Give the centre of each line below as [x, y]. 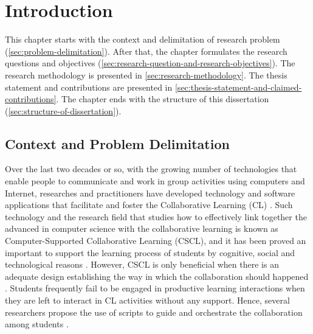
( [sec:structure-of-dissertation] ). [63, 110]
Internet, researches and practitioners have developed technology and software [150, 193]
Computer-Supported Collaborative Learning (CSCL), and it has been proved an [156, 241]
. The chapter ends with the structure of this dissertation [163, 99]
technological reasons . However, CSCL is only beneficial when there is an [142, 264]
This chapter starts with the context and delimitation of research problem [143, 39]
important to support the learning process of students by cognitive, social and [150, 252]
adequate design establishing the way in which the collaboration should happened [157, 276]
